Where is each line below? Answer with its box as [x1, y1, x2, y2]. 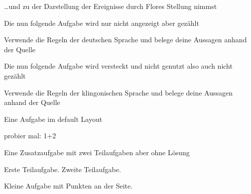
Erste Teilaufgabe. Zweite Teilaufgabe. [4, 164, 121, 174]
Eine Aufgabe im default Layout [4, 113, 103, 124]
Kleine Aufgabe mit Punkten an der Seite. [4, 181, 133, 191]
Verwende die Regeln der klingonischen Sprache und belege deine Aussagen [4, 87, 233, 97]
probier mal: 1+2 [4, 130, 56, 141]
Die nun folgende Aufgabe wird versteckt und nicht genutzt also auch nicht [4, 61, 233, 71]
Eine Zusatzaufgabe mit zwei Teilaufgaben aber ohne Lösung [4, 147, 190, 157]
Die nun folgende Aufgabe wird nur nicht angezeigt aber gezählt [4, 17, 199, 28]
